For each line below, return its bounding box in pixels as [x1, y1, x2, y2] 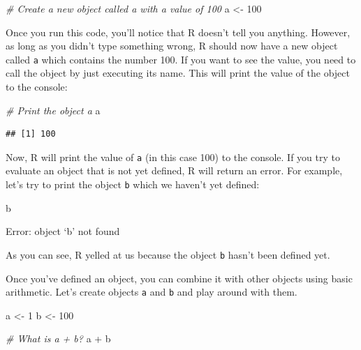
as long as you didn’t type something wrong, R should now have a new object [6, 38, 338, 53]
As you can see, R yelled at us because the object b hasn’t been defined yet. [6, 247, 330, 261]
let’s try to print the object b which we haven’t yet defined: [6, 177, 260, 192]
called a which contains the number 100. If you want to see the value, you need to [6, 52, 356, 66]
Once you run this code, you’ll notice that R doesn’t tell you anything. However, [6, 24, 351, 39]
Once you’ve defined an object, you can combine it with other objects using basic [6, 271, 353, 285]
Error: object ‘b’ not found [6, 224, 120, 238]
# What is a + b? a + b [6, 331, 111, 346]
